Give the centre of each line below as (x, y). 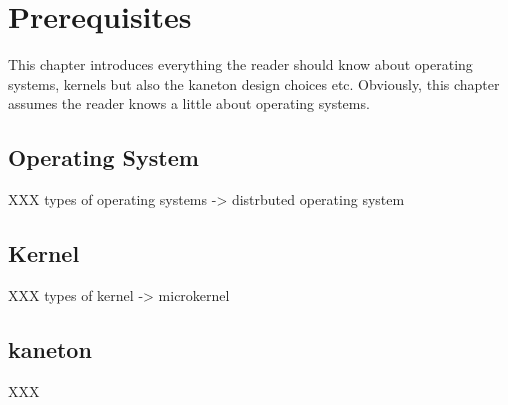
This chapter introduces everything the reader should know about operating (240, 64)
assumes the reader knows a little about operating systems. (189, 103)
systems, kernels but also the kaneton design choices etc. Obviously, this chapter (254, 83)
